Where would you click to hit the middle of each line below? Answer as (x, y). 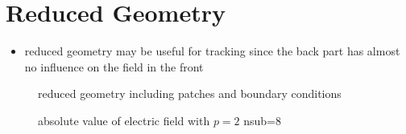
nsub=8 (263, 120)
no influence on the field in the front (114, 66)
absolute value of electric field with (124, 120)
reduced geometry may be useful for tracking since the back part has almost (212, 51)
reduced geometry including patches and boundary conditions (190, 93)
